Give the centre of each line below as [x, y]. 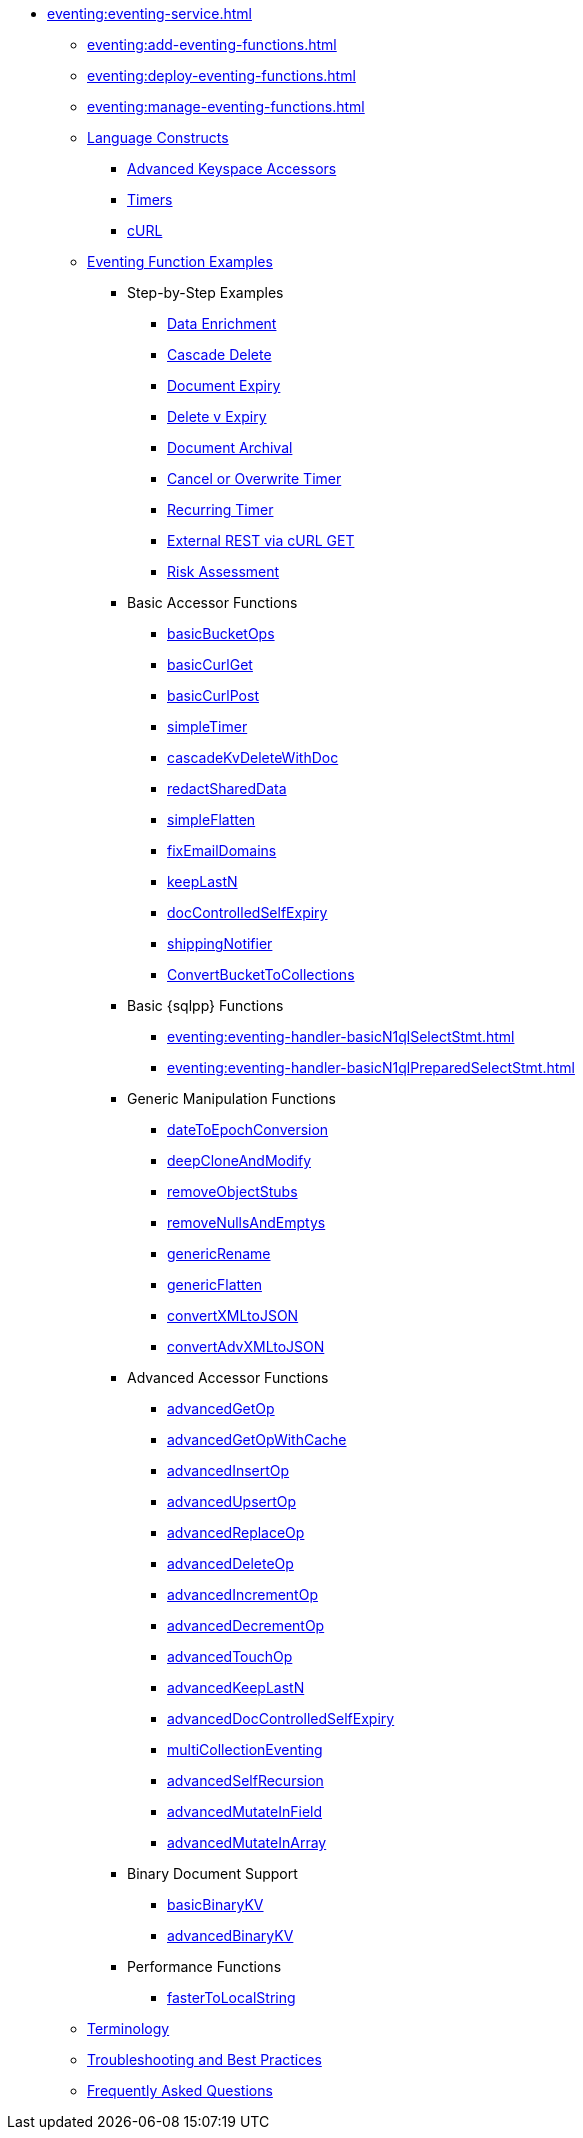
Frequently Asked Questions [180, 2090]
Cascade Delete [219, 354]
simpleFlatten [211, 819]
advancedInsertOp [228, 1470]
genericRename [219, 1253]
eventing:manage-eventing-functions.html [226, 106]
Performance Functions [204, 1966]
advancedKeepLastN [236, 1687]
